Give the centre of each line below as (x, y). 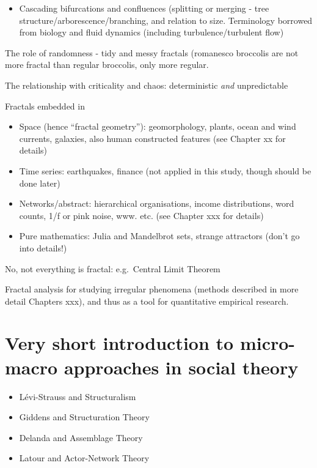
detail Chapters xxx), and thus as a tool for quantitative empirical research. (147, 301)
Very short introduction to (119, 343)
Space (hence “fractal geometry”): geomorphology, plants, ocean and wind (158, 126)
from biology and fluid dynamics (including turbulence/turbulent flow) (151, 32)
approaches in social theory (181, 367)
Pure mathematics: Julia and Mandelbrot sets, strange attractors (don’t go (159, 236)
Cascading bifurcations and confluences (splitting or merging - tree (144, 8)
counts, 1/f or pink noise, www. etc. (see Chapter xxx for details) (141, 215)
